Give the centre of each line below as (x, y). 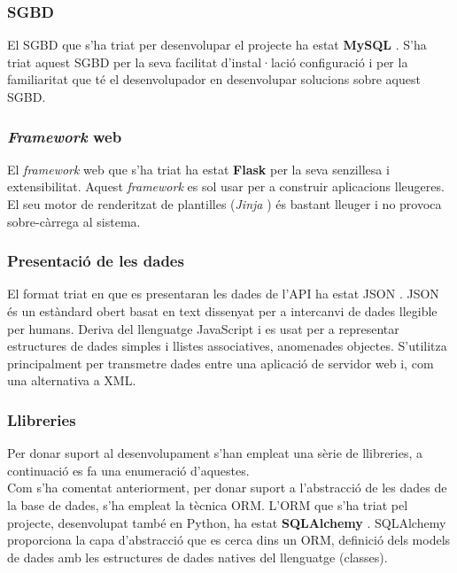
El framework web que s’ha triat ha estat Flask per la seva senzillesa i (198, 169)
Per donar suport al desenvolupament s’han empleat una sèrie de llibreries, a (215, 453)
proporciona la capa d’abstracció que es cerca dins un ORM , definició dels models (229, 540)
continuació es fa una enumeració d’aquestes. (128, 470)
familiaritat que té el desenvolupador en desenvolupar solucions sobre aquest (214, 79)
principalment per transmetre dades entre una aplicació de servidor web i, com (221, 363)
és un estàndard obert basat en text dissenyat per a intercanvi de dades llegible (222, 311)
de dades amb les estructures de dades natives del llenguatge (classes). (198, 557)
